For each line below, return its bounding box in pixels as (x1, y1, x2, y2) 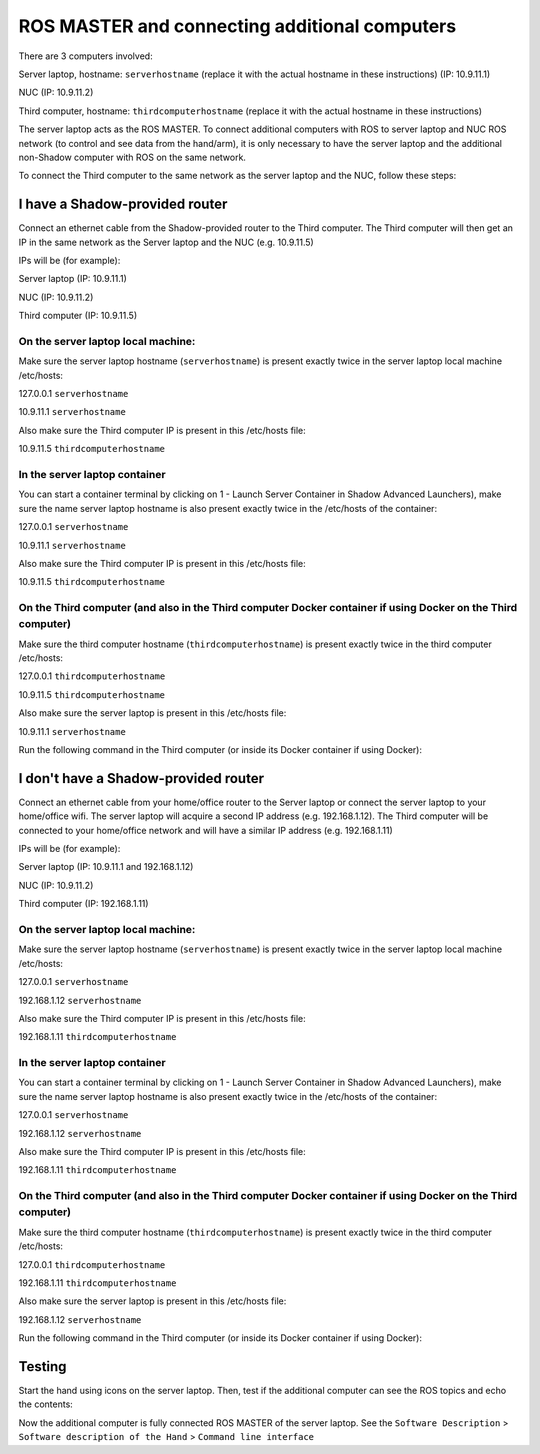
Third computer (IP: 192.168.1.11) (18, 898, 149, 910)
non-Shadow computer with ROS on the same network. (18, 151, 247, 163)
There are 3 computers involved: (18, 50, 154, 62)
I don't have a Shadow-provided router (18, 770, 265, 787)
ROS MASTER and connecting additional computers (18, 15, 457, 37)
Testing (18, 1358, 67, 1375)
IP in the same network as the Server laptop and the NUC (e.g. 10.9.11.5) (18, 236, 314, 248)
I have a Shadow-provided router (18, 196, 228, 213)
